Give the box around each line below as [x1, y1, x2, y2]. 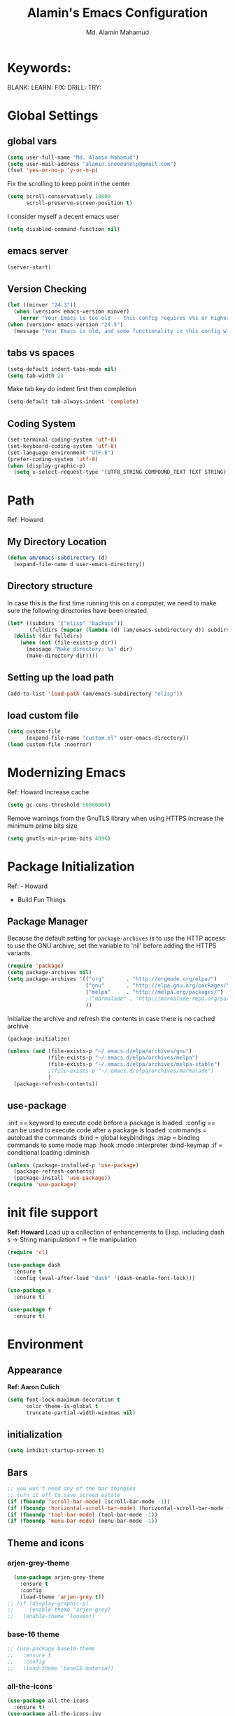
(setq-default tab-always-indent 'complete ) [7, 398, 139, 405]
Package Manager [7, 915, 89, 928]
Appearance [7, 1364, 63, 1376]
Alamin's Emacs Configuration [27, 5, 208, 21]
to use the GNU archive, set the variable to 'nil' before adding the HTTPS [7, 941, 217, 950]
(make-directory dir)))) [25, 652, 99, 659]
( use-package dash [7, 1261, 61, 1268]
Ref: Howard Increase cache [7, 787, 90, 796]
